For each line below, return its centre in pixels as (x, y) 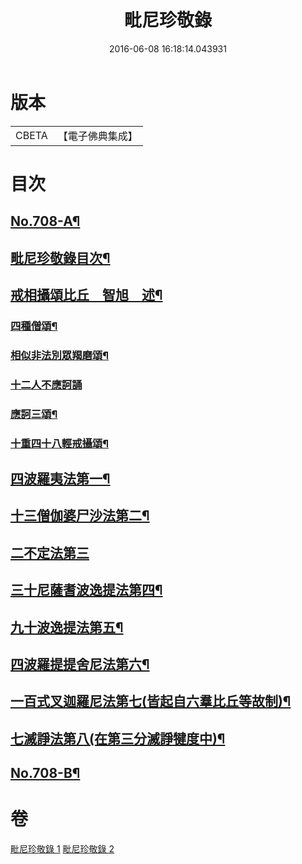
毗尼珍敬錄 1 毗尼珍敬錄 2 (62, 849)
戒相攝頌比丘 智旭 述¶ (86, 295)
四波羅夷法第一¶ (60, 479)
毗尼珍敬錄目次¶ (60, 257)
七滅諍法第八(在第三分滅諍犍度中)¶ (118, 738)
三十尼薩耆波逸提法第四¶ (86, 590)
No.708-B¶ (45, 773)
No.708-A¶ (45, 221)
